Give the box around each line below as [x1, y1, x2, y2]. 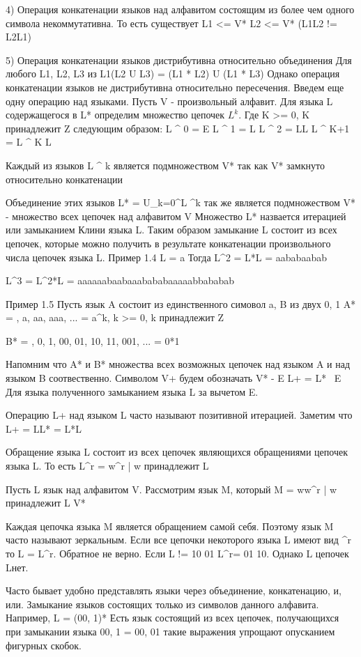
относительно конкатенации [6, 171, 123, 186]
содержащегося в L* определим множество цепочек [6, 107, 225, 122]
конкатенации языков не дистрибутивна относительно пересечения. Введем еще [6, 79, 344, 94]
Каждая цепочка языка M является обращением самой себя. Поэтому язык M [6, 518, 334, 533]
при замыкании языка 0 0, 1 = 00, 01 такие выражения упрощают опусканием [6, 624, 335, 638]
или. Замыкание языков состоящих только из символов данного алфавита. [6, 596, 319, 611]
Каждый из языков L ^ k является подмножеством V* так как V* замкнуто [6, 157, 325, 172]
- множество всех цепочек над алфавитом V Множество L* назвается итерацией [6, 208, 346, 223]
